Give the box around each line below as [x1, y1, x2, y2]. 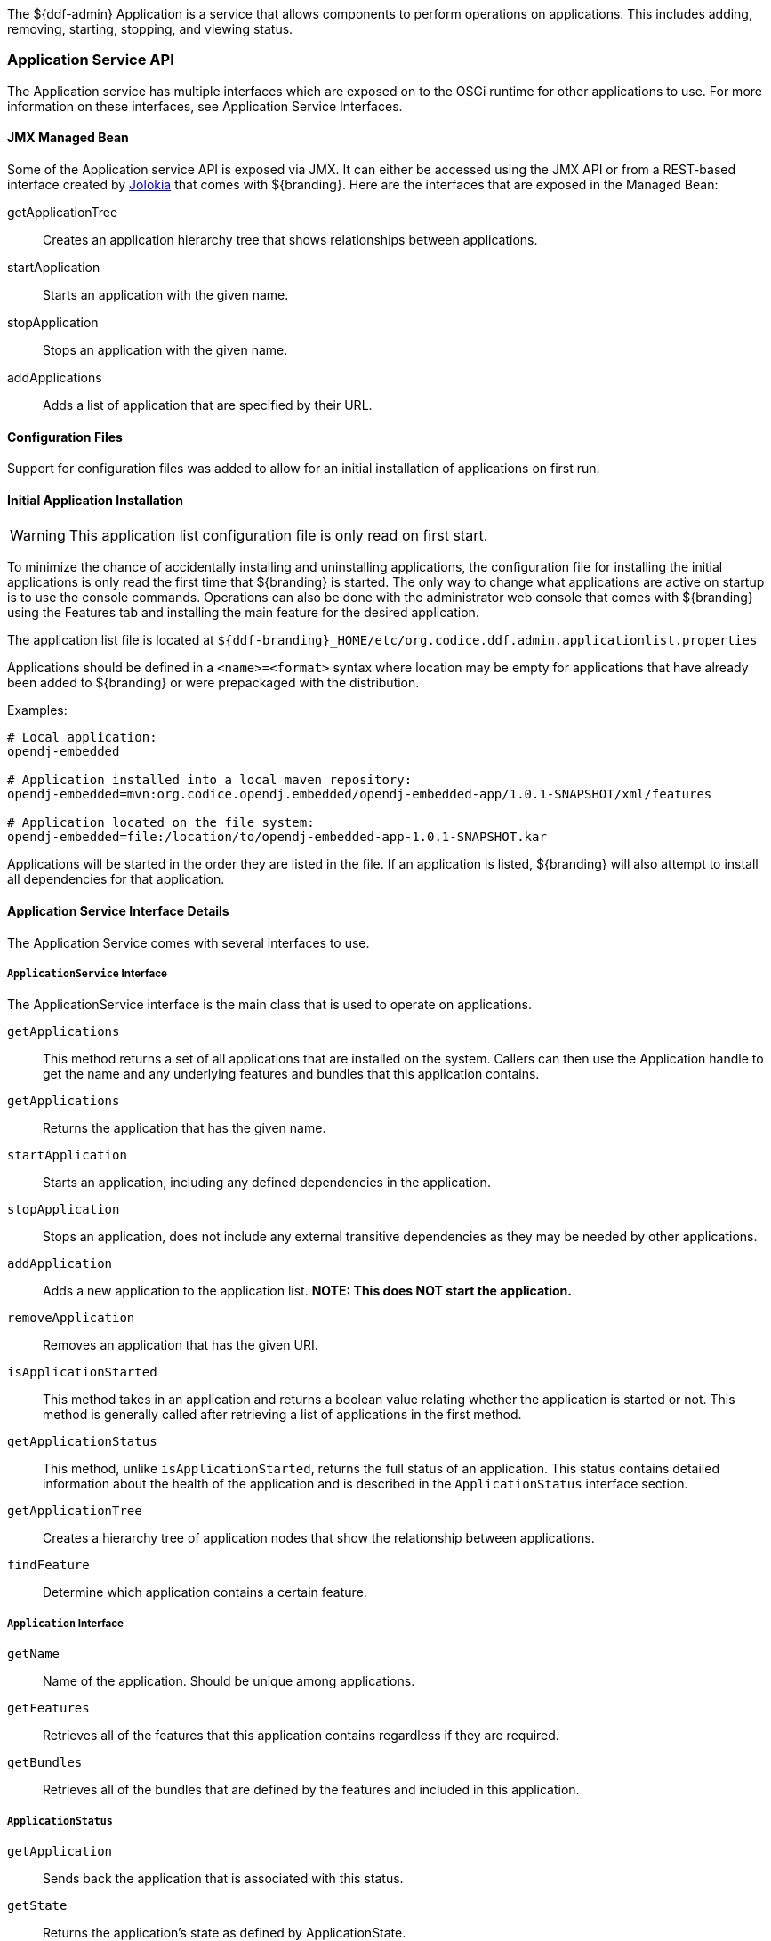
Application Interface [7, 1616, 124, 1630]
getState [7, 1897, 68, 1913]
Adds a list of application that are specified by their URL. [43, 397, 373, 413]
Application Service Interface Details [7, 903, 229, 919]
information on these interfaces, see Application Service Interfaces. [7, 98, 403, 114]
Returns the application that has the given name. [43, 1120, 326, 1136]
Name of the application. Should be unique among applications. [43, 1673, 415, 1689]
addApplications [7, 369, 102, 385]
